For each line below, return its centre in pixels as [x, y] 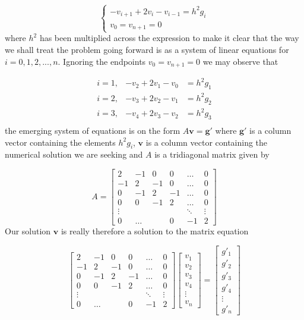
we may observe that [240, 61]
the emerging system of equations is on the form [93, 130]
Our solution [28, 231]
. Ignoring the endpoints [102, 61]
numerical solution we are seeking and [74, 154]
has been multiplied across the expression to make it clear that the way [169, 38]
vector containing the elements [60, 142]
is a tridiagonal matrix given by [212, 154]
